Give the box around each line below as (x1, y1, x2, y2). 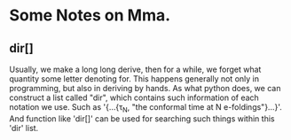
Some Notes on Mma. (9, 5, 171, 26)
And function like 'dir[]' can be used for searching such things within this (9, 113, 275, 124)
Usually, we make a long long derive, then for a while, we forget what (9, 64, 262, 74)
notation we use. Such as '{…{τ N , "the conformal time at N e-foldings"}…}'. (9, 102, 282, 114)
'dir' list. (9, 122, 39, 133)
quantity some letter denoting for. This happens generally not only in (9, 74, 260, 84)
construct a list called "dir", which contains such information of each (9, 92, 259, 103)
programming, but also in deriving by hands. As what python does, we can (9, 83, 281, 93)
